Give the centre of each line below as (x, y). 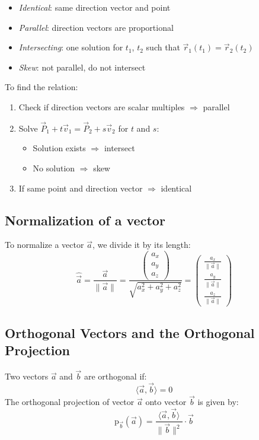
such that (163, 47)
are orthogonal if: (116, 376)
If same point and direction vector (81, 188)
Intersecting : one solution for (71, 47)
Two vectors (27, 376)
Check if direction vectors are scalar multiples (102, 106)
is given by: (218, 402)
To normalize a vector (44, 245)
